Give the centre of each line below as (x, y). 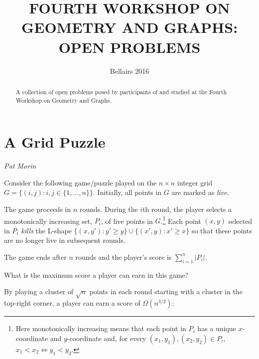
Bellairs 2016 (129, 71)
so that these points (222, 230)
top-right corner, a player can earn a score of (72, 303)
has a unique (217, 328)
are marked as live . (200, 192)
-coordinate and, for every (107, 338)
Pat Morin (20, 166)
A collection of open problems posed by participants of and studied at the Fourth (121, 91)
